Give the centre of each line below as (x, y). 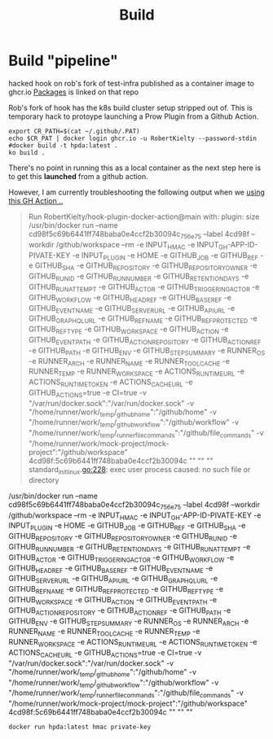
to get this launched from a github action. (78, 176)
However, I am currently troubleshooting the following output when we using (136, 192)
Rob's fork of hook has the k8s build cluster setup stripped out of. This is (130, 107)
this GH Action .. (36, 200)
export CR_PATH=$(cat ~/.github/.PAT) (74, 131)
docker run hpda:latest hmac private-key (80, 727)
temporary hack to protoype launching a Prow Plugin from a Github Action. (134, 116)
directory (44, 480)
